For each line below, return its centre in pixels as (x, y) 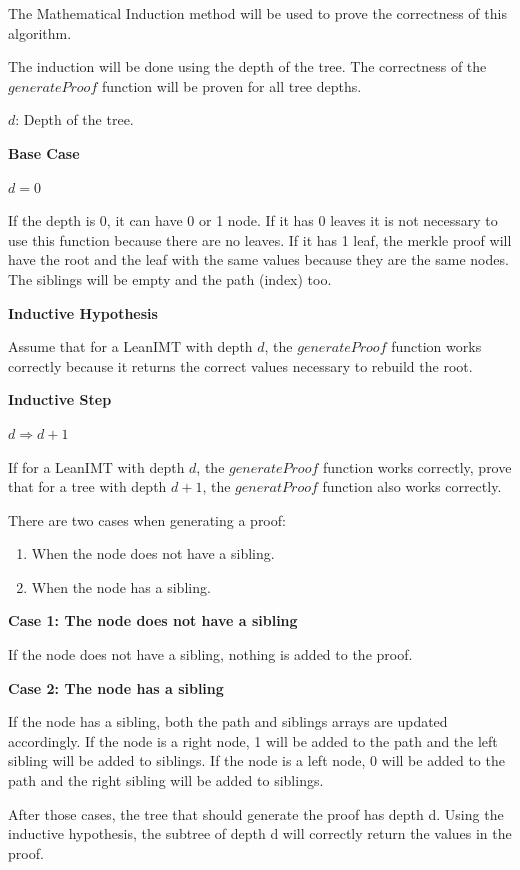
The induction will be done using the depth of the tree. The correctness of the (247, 66)
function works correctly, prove (417, 466)
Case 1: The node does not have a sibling (153, 620)
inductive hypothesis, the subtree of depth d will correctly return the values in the (260, 833)
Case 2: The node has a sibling (116, 687)
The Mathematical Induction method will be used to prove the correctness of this (257, 13)
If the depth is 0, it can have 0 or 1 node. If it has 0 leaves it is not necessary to (253, 220)
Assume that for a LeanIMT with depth (130, 346)
